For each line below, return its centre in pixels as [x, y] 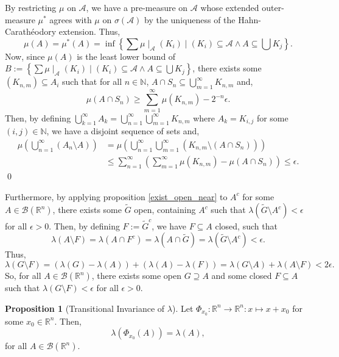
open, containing [165, 210]
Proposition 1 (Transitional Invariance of [85, 308]
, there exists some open [137, 276]
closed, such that [246, 225]
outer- [273, 7]
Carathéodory [31, 31]
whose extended [230, 7]
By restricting [31, 7]
